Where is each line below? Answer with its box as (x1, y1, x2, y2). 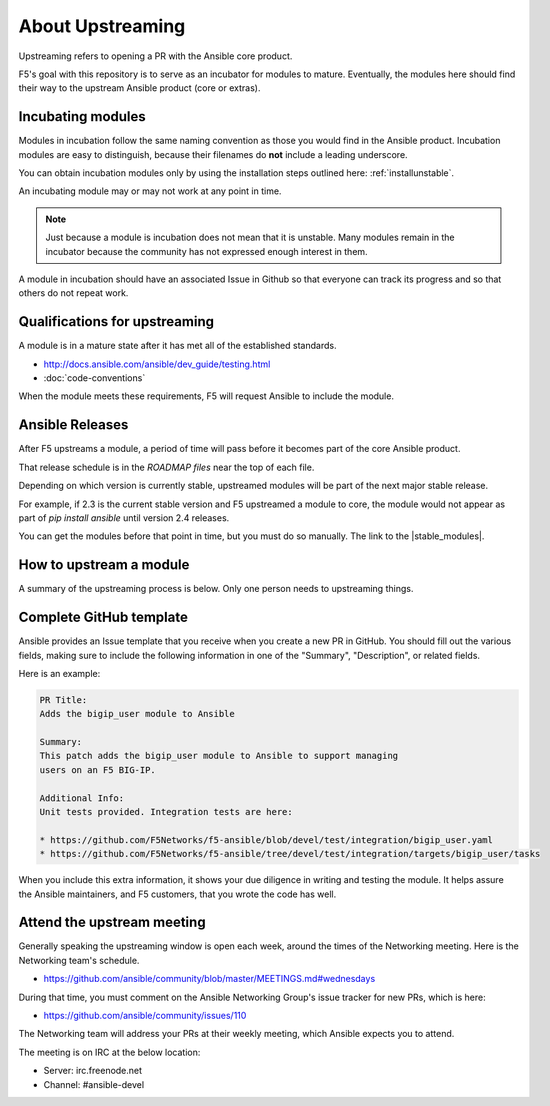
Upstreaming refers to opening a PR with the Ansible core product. (18, 50, 293, 62)
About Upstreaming (18, 15, 186, 37)
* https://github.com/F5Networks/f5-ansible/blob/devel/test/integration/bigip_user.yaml (39, 834, 494, 845)
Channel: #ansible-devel (43, 1078, 145, 1090)
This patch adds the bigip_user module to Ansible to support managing (39, 750, 399, 762)
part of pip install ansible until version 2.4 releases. (18, 511, 230, 524)
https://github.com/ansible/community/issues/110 (43, 1010, 247, 1022)
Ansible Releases (18, 416, 129, 434)
